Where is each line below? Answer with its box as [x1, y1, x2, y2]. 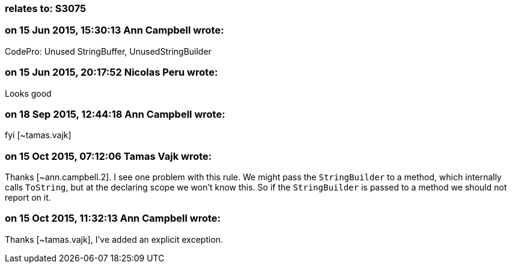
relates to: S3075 [5, 2, 87, 14]
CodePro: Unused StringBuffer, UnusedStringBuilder [5, 46, 212, 56]
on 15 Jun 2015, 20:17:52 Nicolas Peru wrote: [5, 66, 218, 79]
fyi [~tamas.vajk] [5, 130, 72, 141]
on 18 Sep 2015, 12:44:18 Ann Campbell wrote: [5, 108, 225, 120]
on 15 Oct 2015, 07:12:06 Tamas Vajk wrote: [5, 150, 212, 162]
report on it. [5, 192, 51, 203]
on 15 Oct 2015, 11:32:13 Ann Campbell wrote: [5, 212, 221, 225]
